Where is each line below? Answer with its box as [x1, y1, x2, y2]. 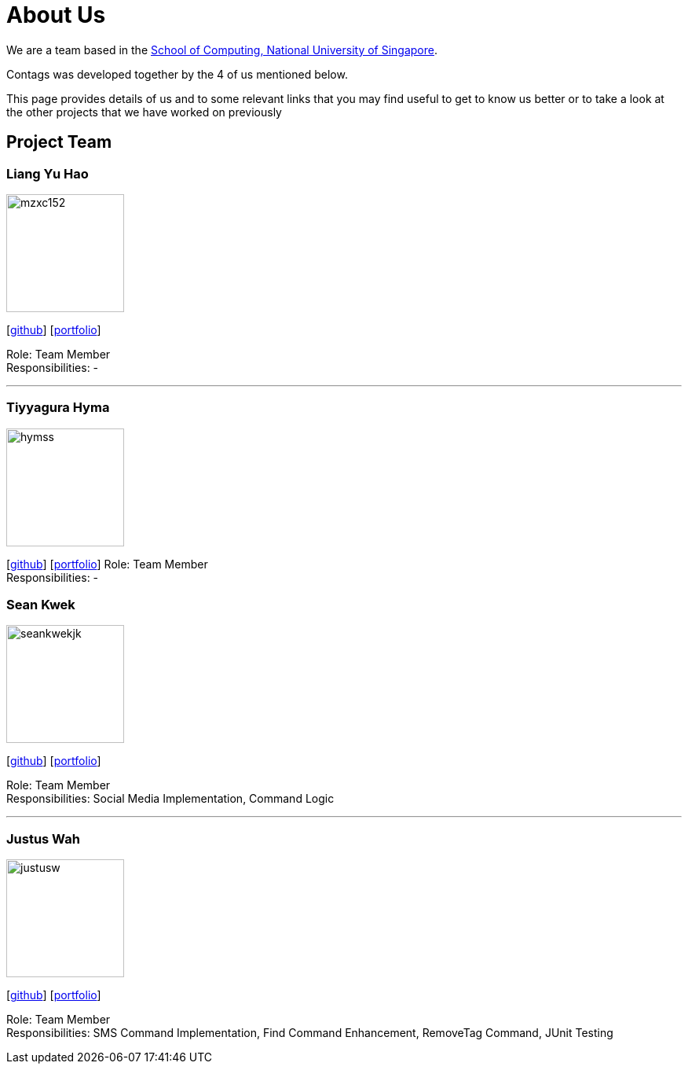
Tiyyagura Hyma [6, 399, 110, 416]
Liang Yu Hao [6, 165, 89, 182]
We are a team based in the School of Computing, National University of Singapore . [6, 42, 438, 57]
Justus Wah [6, 830, 80, 847]
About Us [6, 2, 106, 28]
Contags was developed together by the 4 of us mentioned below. [6, 67, 348, 81]
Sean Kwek [6, 597, 75, 613]
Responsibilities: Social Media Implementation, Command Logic [6, 792, 335, 806]
